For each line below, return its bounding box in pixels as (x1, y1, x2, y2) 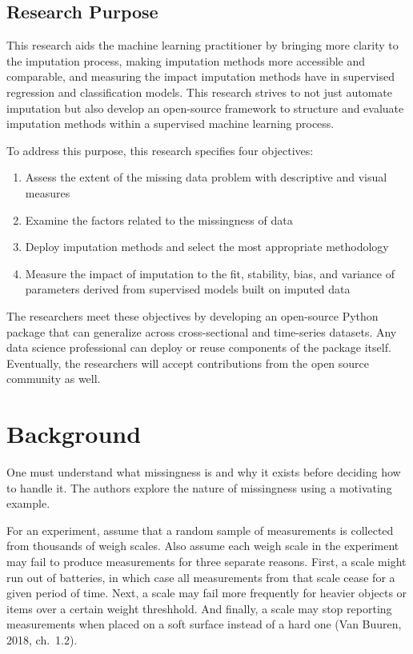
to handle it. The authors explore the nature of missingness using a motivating (6, 479, 392, 496)
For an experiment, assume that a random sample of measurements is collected (6, 521, 394, 538)
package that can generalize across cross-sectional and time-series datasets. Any (6, 323, 397, 340)
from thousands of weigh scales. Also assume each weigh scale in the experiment (6, 537, 399, 554)
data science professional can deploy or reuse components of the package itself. (6, 339, 391, 356)
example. (6, 495, 50, 512)
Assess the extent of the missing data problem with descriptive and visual (25, 169, 387, 185)
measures (25, 184, 70, 201)
